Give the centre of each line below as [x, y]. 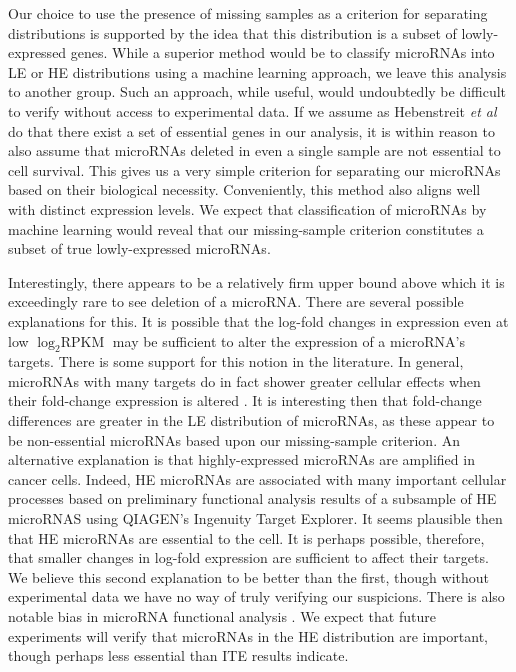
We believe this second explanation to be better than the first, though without [249, 576]
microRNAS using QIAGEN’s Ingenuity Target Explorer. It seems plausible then [255, 518]
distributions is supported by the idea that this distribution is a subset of [232, 32]
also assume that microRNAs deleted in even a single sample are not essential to [254, 150]
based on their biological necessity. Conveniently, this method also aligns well [244, 189]
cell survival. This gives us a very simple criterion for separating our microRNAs [254, 169]
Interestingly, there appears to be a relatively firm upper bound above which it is [256, 281]
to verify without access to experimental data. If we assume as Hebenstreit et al [252, 110]
